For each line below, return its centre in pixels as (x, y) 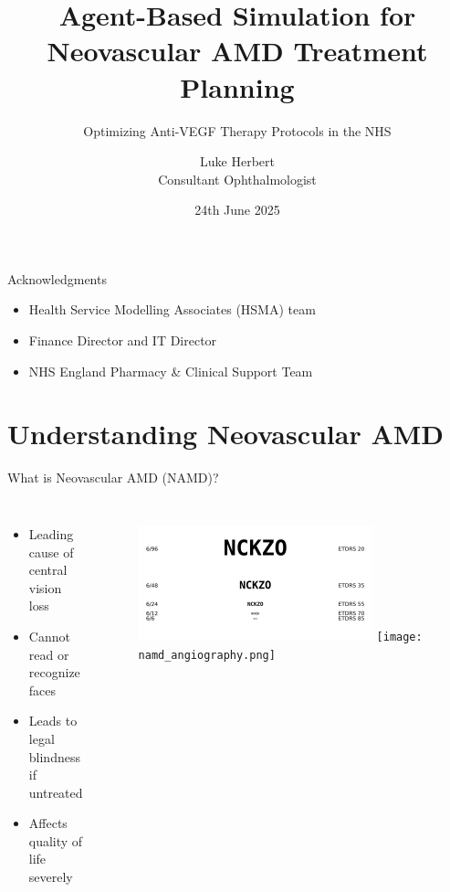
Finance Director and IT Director (123, 340)
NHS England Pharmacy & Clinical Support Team (171, 371)
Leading (51, 533)
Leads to (53, 721)
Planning (237, 86)
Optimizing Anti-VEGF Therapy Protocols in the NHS (237, 130)
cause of (51, 552)
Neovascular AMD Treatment (237, 51)
